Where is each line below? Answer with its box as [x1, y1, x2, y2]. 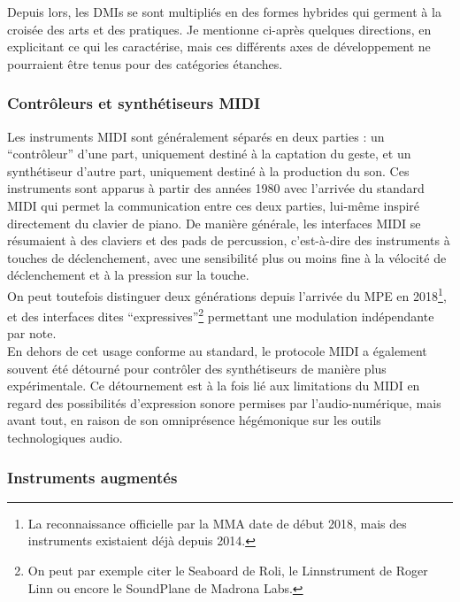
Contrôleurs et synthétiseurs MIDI [7, 92, 261, 114]
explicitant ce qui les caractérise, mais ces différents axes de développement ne [7, 37, 431, 56]
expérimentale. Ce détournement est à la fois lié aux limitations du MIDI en [7, 376, 420, 395]
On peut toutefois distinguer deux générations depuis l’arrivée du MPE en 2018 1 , [7, 283, 447, 305]
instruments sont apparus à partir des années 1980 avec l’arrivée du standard [7, 179, 425, 197]
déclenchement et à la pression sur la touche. [7, 266, 249, 284]
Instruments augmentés [7, 466, 178, 488]
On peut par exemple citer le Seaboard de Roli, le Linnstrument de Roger [27, 561, 428, 579]
